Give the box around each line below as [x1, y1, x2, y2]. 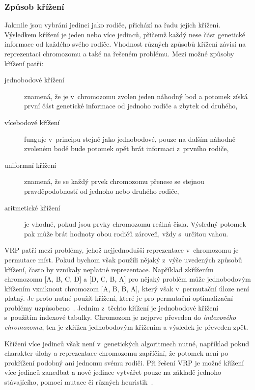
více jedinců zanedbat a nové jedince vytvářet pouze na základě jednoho [4, 367, 222, 377]
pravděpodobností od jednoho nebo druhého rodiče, [24, 185, 179, 196]
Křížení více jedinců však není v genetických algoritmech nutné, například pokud [4, 338, 250, 348]
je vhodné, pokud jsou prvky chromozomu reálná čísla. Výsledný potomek [24, 219, 246, 229]
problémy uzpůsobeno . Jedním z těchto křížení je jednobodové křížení [4, 302, 219, 312]
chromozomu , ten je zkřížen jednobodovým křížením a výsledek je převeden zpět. [4, 322, 248, 332]
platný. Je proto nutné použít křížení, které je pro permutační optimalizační [4, 293, 233, 303]
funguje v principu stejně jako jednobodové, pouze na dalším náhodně [24, 133, 235, 144]
